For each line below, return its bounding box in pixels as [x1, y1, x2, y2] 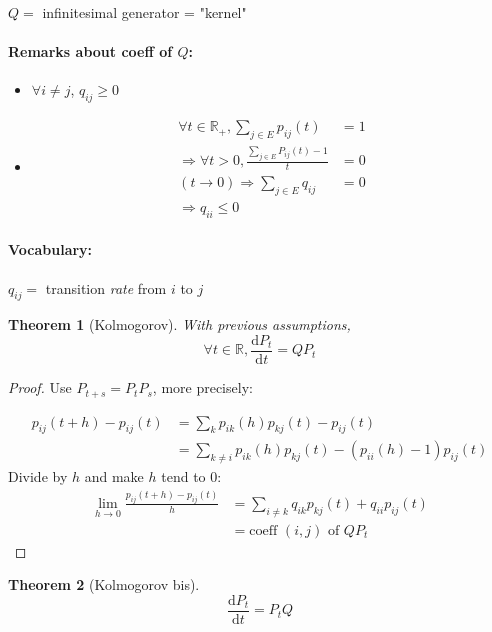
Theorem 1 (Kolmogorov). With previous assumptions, [8, 314, 351, 335]
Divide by [8, 466, 68, 487]
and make [84, 466, 144, 487]
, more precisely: [152, 377, 253, 398]
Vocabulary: [8, 239, 93, 260]
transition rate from [45, 277, 167, 298]
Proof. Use [8, 377, 72, 398]
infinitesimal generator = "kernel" [42, 2, 247, 22]
